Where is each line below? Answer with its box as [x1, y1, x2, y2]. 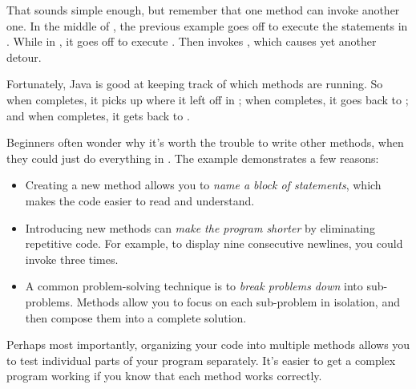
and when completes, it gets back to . [6, 107, 190, 124]
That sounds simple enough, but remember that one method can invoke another [6, 2, 400, 18]
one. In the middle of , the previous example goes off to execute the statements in [6, 17, 408, 34]
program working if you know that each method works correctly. [6, 367, 322, 384]
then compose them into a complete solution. [25, 309, 247, 326]
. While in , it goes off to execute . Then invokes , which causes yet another [6, 33, 377, 50]
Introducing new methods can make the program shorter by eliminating [25, 219, 375, 236]
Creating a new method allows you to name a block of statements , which [25, 176, 382, 193]
